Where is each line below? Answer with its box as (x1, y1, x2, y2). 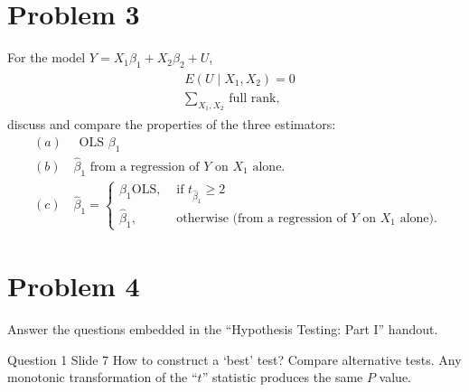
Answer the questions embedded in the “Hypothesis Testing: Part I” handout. (7, 320, 438, 339)
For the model (7, 48, 86, 67)
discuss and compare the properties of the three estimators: (7, 115, 336, 134)
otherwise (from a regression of (176, 211, 347, 225)
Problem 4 (7, 267, 140, 304)
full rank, (229, 91, 280, 105)
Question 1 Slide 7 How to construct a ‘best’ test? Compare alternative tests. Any (7, 350, 462, 369)
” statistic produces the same (202, 368, 363, 387)
